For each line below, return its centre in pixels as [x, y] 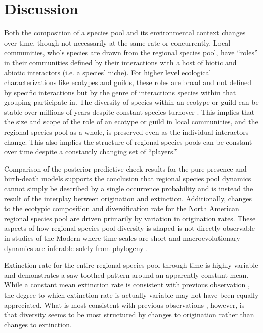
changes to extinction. [38, 324]
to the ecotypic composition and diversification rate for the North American [122, 208]
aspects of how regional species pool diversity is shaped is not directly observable [129, 228]
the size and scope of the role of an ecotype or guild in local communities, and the [131, 122]
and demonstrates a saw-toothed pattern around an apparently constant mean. [126, 275]
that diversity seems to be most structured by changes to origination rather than [129, 315]
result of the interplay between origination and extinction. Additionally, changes [128, 198]
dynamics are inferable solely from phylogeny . [76, 248]
